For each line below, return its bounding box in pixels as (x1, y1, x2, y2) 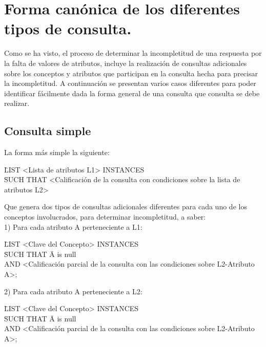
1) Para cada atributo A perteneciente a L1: (4, 221, 142, 232)
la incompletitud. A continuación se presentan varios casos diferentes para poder (4, 78, 256, 89)
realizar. (4, 98, 30, 109)
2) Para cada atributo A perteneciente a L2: (4, 286, 142, 296)
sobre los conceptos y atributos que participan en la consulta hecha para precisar (4, 68, 258, 78)
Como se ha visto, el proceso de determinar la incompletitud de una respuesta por (4, 48, 262, 58)
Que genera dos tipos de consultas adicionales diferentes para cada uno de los (4, 201, 247, 212)
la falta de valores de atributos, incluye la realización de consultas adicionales (4, 57, 247, 68)
